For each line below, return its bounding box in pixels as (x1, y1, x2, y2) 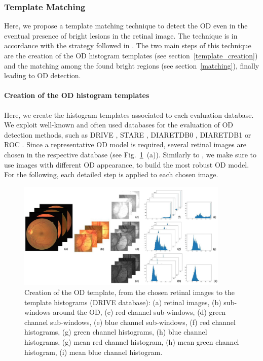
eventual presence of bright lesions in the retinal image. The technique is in (4, 30, 238, 41)
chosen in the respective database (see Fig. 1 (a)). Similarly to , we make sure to (4, 149, 257, 159)
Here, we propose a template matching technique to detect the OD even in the (4, 20, 248, 31)
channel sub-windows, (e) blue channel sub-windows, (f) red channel (24, 316, 236, 327)
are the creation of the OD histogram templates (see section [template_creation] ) (4, 50, 258, 60)
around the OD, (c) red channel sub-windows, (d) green (53, 307, 226, 317)
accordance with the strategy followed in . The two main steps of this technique (4, 40, 251, 51)
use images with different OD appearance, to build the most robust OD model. (4, 159, 249, 170)
